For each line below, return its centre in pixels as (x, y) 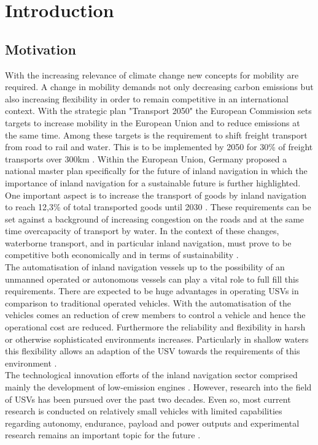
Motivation (41, 49)
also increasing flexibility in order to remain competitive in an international (147, 98)
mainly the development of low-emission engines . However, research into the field (158, 387)
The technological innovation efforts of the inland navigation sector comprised (151, 375)
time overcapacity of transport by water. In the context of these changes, (142, 231)
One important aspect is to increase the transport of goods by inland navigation (156, 195)
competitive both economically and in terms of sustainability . (122, 255)
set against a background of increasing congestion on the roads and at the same (155, 219)
